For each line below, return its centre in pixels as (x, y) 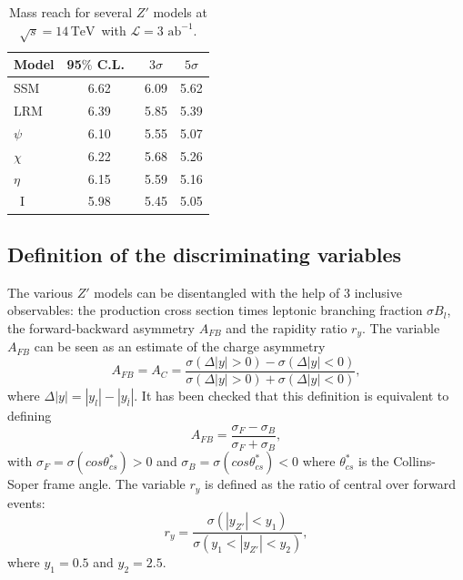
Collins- (414, 461)
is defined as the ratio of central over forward (330, 484)
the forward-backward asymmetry (101, 327)
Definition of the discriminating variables (205, 254)
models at (180, 12)
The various (40, 292)
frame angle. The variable (114, 484)
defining (30, 416)
